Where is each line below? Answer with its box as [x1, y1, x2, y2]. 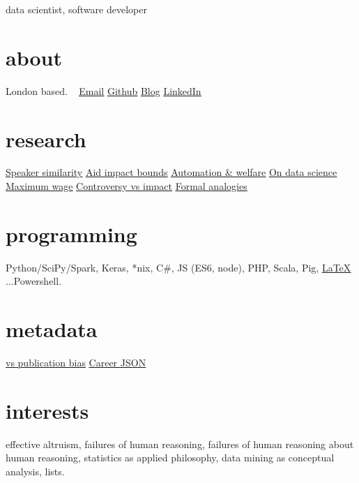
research [6, 124, 86, 153]
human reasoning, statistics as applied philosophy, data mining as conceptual [6, 450, 335, 465]
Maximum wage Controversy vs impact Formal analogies [6, 179, 247, 193]
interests [6, 396, 89, 424]
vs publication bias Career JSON [6, 355, 146, 370]
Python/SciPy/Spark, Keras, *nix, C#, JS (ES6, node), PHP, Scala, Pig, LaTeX [6, 260, 351, 274]
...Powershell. [6, 274, 62, 288]
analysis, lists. [6, 463, 65, 478]
